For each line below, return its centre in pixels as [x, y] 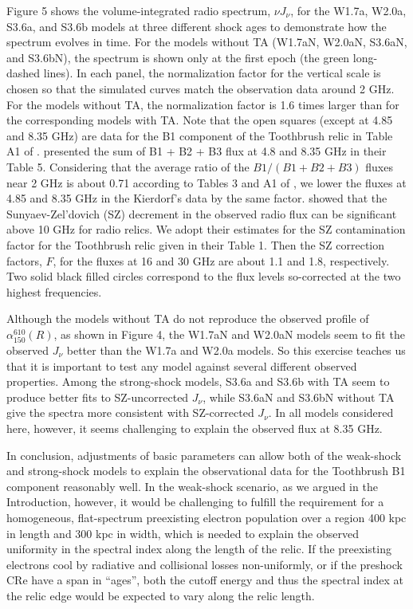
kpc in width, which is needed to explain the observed [227, 533]
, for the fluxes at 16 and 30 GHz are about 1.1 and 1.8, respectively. [221, 260]
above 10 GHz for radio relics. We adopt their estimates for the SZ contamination [206, 229]
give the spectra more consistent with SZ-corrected [130, 413]
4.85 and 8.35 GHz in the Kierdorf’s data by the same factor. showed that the [197, 198]
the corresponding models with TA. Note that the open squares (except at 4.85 [200, 120]
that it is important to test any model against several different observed [182, 365]
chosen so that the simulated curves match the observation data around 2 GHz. [201, 88]
